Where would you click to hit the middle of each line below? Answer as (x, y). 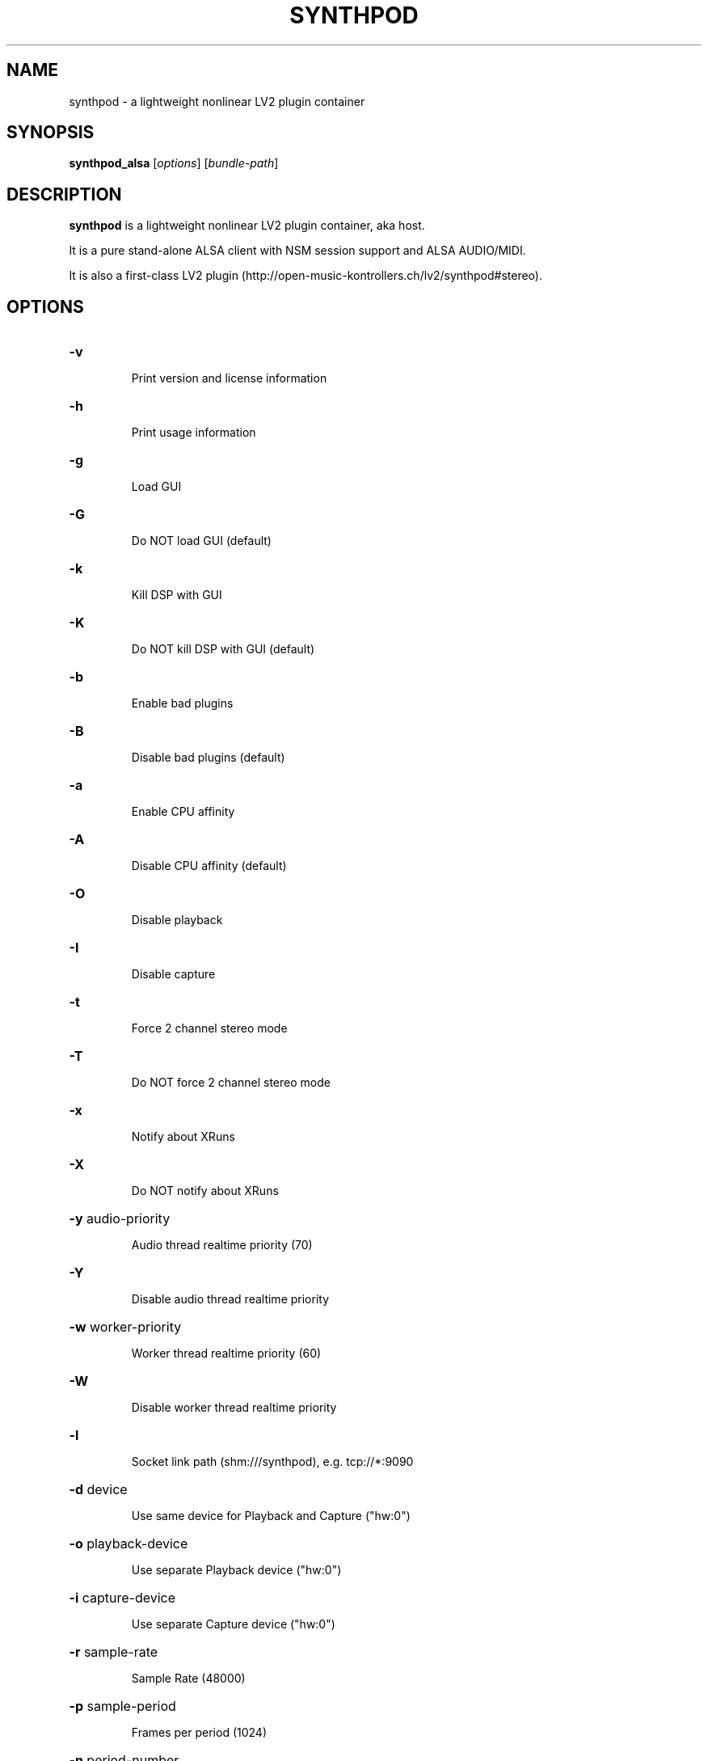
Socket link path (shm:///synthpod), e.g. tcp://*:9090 (272, 1462)
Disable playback (177, 920)
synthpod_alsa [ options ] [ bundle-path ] (174, 163)
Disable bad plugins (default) (208, 758)
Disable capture (173, 974)
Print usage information (194, 433)
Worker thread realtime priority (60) (226, 1353)
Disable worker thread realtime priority (234, 1408)
